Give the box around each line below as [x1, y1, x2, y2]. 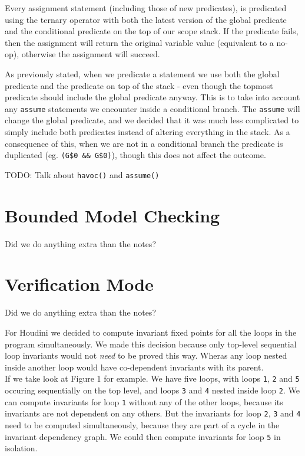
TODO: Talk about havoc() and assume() [5, 168, 160, 181]
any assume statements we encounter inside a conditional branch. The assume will [5, 102, 300, 114]
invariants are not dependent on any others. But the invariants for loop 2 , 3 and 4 [5, 407, 301, 419]
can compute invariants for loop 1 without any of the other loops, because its [5, 395, 283, 408]
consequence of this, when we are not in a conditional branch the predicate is [5, 137, 283, 149]
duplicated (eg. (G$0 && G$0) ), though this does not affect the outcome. [5, 149, 266, 161]
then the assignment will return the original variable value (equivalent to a [5, 36, 274, 48]
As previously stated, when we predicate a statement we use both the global [5, 67, 280, 80]
